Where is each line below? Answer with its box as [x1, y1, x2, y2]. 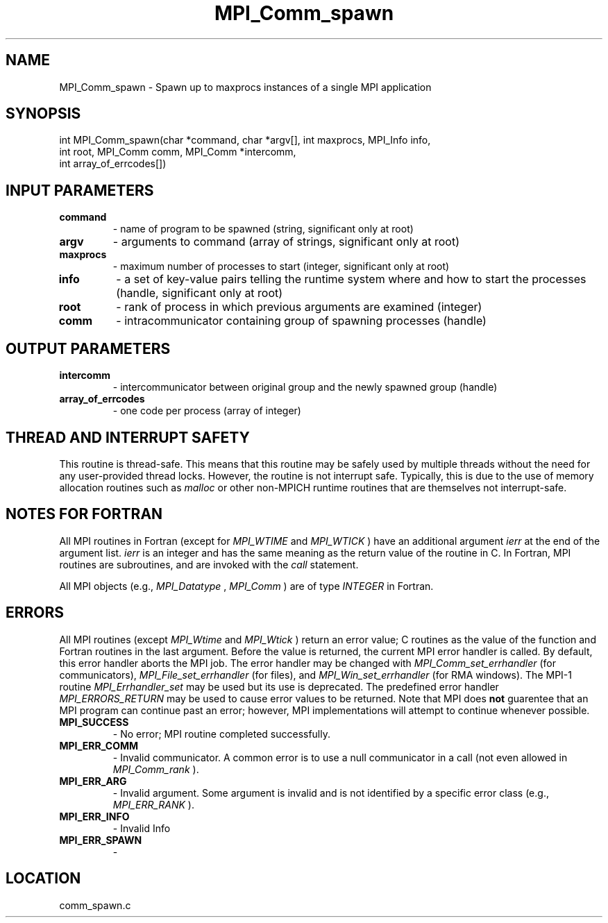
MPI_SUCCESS [59, 715, 129, 728]
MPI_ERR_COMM [59, 739, 139, 752]
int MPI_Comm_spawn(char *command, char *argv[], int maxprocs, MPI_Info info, [59, 134, 431, 146]
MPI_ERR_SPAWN [59, 833, 142, 846]
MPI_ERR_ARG [59, 774, 127, 787]
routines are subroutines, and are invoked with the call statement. [59, 558, 359, 570]
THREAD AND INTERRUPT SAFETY [6, 428, 250, 446]
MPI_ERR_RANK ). [112, 798, 194, 811]
